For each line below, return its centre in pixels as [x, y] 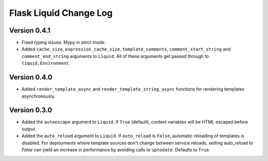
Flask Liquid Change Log [61, 13]
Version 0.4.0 [31, 78]
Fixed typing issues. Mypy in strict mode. [64, 43]
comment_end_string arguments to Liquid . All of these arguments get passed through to [115, 56]
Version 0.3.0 [31, 110]
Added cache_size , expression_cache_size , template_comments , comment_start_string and [126, 49]
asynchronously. [38, 96]
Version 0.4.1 [30, 30]
